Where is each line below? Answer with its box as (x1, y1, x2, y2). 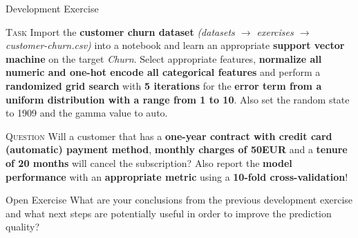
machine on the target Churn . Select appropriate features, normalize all (6, 51, 322, 66)
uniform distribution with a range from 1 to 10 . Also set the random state (6, 92, 350, 106)
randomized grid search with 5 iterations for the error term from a (6, 78, 322, 92)
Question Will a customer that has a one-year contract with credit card (6, 128, 332, 143)
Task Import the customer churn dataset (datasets (6, 24, 235, 39)
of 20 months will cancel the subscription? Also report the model (6, 155, 292, 170)
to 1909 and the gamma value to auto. (6, 106, 168, 120)
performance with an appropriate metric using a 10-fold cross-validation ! (6, 169, 348, 184)
